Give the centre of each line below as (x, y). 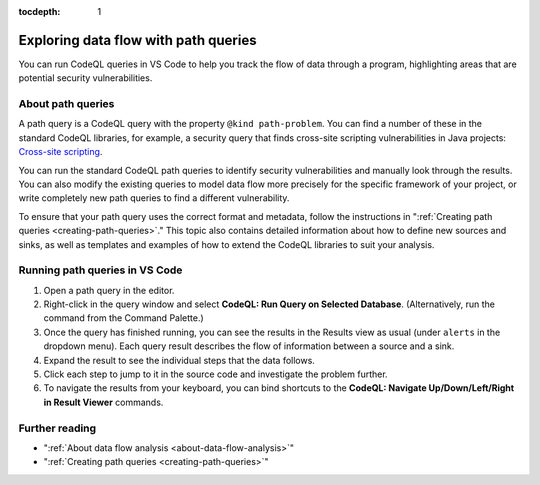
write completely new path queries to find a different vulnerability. (154, 198)
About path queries (66, 104)
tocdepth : (39, 11)
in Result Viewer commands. (103, 402)
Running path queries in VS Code (100, 270)
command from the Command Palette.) (123, 318)
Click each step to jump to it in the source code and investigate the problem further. (216, 374)
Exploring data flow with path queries (137, 40)
